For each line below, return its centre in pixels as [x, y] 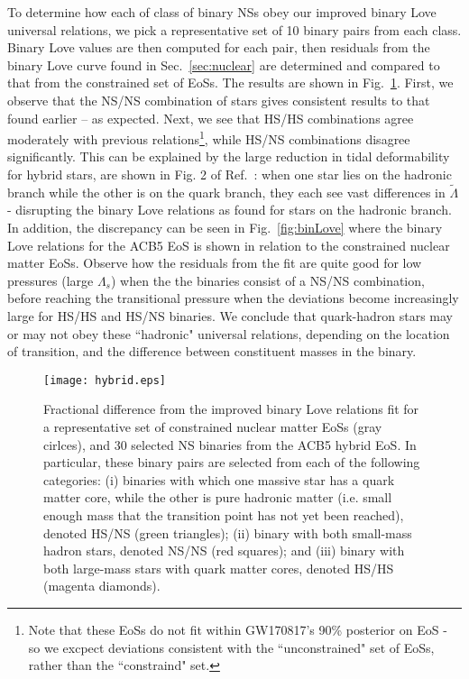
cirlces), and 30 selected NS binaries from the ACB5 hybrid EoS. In [230, 444]
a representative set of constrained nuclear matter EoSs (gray [213, 427]
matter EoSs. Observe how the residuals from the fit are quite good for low [215, 263]
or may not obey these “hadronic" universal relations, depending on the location [229, 333]
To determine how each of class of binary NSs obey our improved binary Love [222, 12]
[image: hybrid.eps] [105, 380]
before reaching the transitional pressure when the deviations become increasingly [233, 298]
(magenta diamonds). [102, 586]
